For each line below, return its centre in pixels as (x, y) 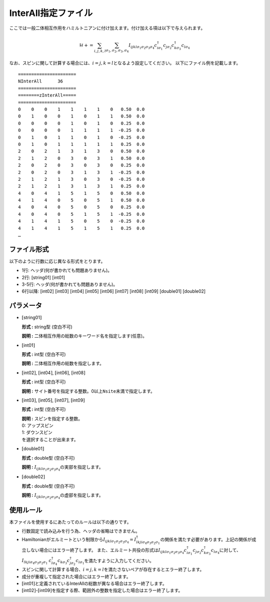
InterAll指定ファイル (51, 13)
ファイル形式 (29, 249)
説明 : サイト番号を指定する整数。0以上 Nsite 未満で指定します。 (88, 391)
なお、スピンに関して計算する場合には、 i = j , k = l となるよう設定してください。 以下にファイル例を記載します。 (125, 63)
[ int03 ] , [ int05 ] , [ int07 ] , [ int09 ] (53, 400)
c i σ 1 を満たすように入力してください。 (115, 562)
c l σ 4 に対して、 (226, 551)
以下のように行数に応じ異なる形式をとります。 (57, 261)
